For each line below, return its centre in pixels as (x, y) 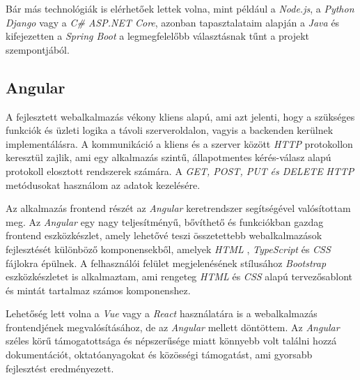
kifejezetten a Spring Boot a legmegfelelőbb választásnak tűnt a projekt (158, 36)
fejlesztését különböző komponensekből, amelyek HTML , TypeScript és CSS (168, 249)
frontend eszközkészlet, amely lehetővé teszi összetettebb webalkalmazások (164, 235)
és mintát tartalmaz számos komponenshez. (98, 290)
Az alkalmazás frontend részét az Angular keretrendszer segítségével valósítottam (178, 208)
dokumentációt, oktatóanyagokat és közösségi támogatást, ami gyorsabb (159, 355)
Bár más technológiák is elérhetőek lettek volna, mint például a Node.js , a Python (180, 8)
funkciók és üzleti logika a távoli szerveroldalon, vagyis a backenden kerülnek (170, 130)
